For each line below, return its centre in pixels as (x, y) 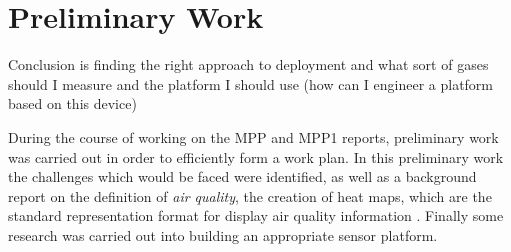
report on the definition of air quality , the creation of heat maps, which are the (250, 195)
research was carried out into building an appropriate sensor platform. (223, 234)
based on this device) (72, 103)
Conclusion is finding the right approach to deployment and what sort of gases (248, 64)
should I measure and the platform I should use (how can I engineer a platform (251, 83)
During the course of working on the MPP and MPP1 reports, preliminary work (253, 136)
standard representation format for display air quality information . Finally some (256, 215)
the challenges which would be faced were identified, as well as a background (242, 176)
